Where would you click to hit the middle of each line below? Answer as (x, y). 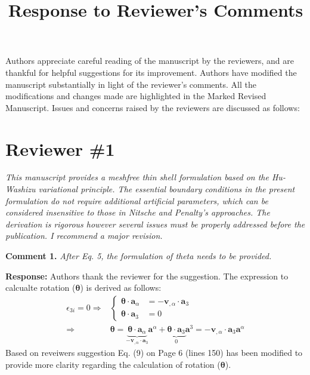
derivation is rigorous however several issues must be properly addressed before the (155, 224)
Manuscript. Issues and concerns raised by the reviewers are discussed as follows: (153, 107)
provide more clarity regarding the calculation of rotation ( (113, 364)
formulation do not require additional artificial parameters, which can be (137, 200)
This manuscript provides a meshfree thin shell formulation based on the (137, 177)
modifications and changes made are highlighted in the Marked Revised (136, 96)
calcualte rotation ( (41, 288)
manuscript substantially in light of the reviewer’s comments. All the (131, 84)
